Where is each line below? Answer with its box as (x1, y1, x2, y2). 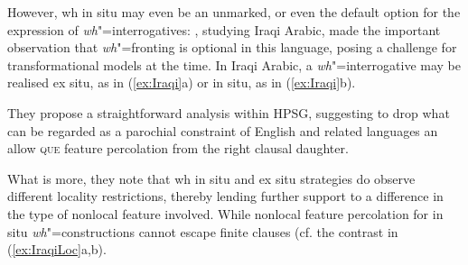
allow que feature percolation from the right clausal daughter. (7, 139, 349, 158)
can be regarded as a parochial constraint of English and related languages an (7, 121, 438, 140)
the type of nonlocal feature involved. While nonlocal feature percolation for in (7, 204, 444, 223)
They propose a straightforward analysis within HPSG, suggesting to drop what (7, 103, 450, 122)
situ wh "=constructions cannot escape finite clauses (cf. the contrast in (7, 222, 398, 241)
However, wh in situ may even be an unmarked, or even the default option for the (7, 3, 461, 21)
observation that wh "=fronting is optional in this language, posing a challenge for (7, 38, 457, 57)
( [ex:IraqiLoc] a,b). (7, 240, 107, 259)
